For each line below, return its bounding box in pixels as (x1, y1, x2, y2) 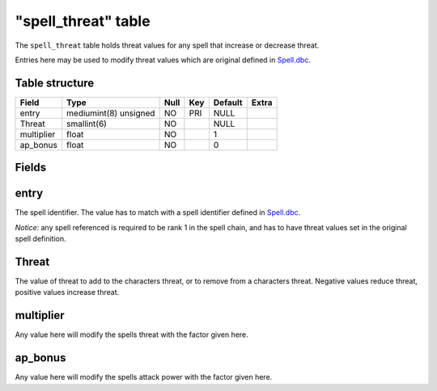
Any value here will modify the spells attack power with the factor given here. (15, 372, 273, 382)
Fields (15, 161, 47, 174)
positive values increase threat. (15, 288, 120, 297)
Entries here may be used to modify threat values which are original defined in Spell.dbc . (15, 55, 312, 65)
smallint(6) (66, 118, 107, 129)
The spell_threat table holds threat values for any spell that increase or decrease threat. (15, 40, 320, 50)
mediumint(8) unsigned (66, 107, 155, 119)
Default (213, 97, 243, 108)
